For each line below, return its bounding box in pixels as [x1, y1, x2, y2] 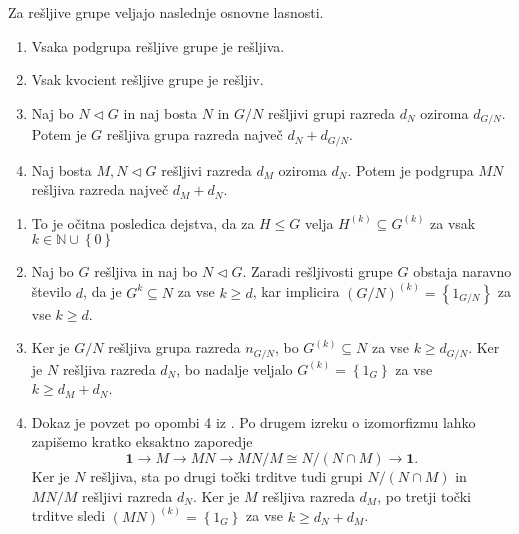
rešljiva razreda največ [31, 179, 169, 200]
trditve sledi [31, 505, 106, 526]
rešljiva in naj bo [94, 261, 198, 282]
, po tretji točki [377, 485, 471, 506]
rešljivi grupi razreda [267, 102, 395, 123]
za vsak [430, 212, 476, 233]
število [31, 281, 72, 302]
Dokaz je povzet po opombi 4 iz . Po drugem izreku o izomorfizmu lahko [31, 411, 476, 432]
